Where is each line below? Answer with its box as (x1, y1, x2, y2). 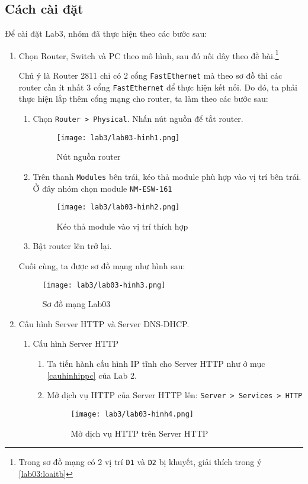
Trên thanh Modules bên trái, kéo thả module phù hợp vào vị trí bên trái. (33, 170, 301, 182)
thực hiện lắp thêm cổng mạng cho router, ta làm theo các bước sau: (18, 92, 268, 105)
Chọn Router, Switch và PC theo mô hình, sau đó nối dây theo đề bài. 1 (18, 47, 279, 62)
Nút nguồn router (56, 150, 121, 163)
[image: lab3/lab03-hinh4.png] (70, 409, 194, 418)
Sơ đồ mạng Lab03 (42, 298, 111, 310)
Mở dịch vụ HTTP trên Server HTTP (70, 427, 208, 439)
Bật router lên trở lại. (33, 240, 112, 252)
